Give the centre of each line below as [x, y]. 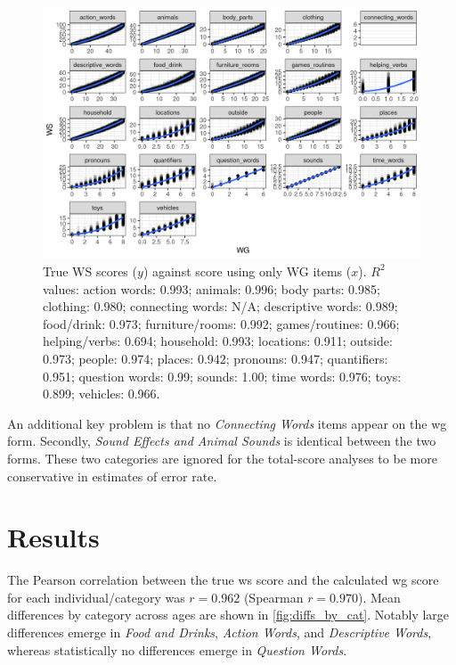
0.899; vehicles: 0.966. [102, 394]
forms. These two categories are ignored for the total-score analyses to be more [222, 458]
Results [53, 537]
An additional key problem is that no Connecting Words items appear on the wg [227, 423]
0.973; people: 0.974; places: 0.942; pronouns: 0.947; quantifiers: [216, 358]
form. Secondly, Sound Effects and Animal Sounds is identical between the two [222, 441]
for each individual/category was [96, 597]
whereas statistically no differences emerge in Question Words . [177, 649]
